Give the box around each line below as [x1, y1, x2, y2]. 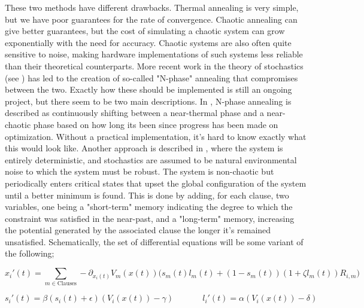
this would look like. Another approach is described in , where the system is [5, 142, 283, 154]
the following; [5, 247, 54, 260]
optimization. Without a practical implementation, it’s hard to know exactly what [5, 130, 307, 142]
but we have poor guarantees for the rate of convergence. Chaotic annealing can [5, 13, 298, 25]
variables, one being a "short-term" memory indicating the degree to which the [5, 200, 293, 213]
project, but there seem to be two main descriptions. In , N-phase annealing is [5, 94, 292, 107]
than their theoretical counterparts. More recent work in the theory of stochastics [5, 59, 304, 72]
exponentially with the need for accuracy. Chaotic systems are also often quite [5, 36, 292, 48]
